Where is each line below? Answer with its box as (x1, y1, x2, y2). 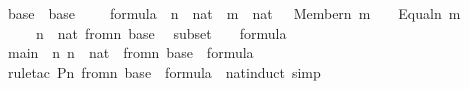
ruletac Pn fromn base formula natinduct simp (7, 61, 321, 82)
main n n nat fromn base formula (7, 42, 254, 63)
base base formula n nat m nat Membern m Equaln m (7, 3, 461, 23)
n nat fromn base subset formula (35, 22, 287, 43)
